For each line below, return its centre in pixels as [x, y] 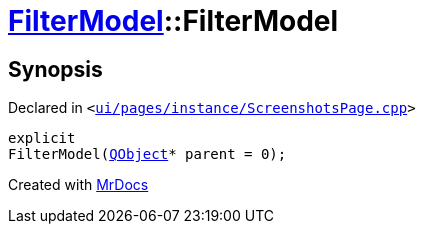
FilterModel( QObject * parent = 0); [147, 154]
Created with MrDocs [78, 185]
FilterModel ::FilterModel [173, 21]
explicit [42, 138]
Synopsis [55, 69]
